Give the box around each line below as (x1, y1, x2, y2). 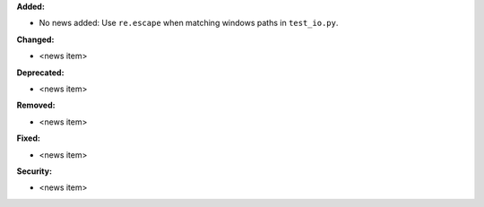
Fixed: (16, 133, 40, 143)
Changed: (16, 34, 55, 45)
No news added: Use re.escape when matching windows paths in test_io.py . (39, 18, 339, 29)
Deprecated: (16, 67, 65, 78)
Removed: (16, 99, 56, 111)
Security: (16, 166, 53, 177)
